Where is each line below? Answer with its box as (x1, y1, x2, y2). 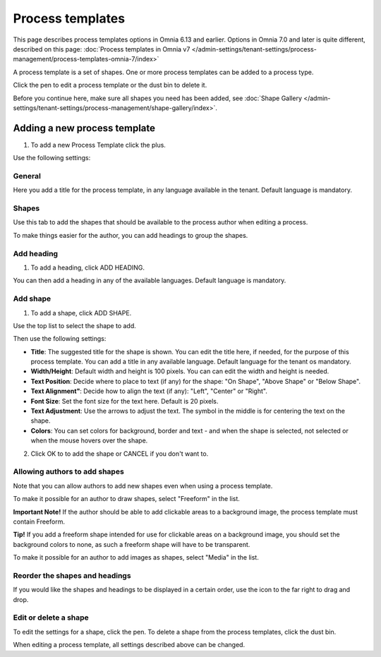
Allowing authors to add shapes (13, 466, 125, 476)
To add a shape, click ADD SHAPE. (30, 308, 132, 317)
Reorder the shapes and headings (13, 570, 131, 580)
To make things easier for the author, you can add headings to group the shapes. (13, 231, 248, 239)
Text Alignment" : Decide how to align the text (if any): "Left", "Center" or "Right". (30, 387, 267, 395)
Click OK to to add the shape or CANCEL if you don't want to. (30, 449, 209, 458)
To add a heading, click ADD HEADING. (30, 263, 145, 272)
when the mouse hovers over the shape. (30, 436, 148, 445)
